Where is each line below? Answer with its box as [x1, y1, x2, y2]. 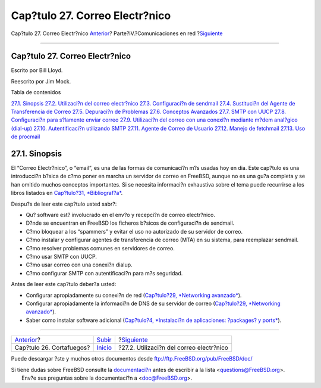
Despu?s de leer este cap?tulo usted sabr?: [11, 200, 117, 207]
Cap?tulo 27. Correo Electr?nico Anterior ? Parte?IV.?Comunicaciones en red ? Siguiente [11, 30, 223, 37]
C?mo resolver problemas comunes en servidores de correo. [26, 244, 175, 252]
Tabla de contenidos [11, 89, 61, 96]
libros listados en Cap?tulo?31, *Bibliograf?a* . [11, 190, 123, 197]
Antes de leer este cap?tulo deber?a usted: [11, 281, 117, 288]
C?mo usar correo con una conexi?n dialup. [26, 261, 133, 268]
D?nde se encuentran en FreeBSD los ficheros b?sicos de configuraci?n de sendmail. [26, 219, 235, 226]
